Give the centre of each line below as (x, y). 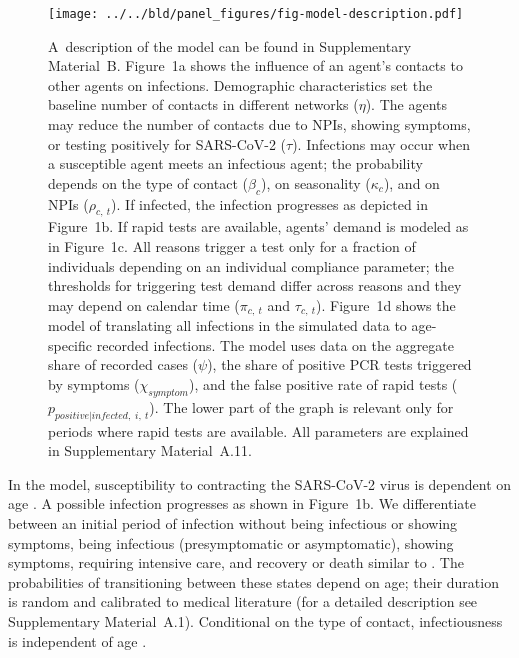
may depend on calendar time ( (144, 304)
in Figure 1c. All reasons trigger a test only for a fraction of (232, 246)
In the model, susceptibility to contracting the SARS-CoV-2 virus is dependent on (260, 483)
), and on (411, 182)
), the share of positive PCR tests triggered (339, 364)
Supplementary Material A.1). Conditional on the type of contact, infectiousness (255, 620)
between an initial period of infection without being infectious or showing (233, 522)
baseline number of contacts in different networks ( (203, 104)
